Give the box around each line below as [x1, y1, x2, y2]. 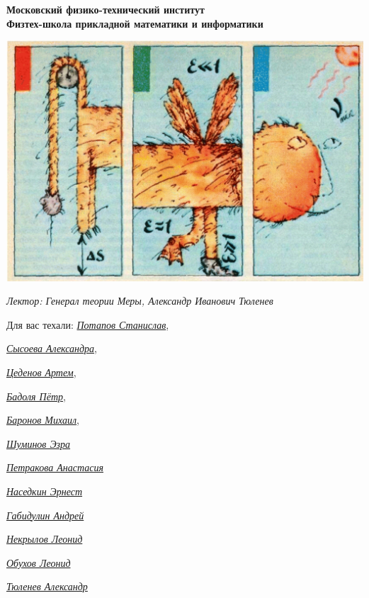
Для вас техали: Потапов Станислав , [6, 317, 169, 332]
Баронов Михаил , [6, 412, 79, 427]
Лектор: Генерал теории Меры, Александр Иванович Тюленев [6, 293, 273, 308]
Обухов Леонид [6, 555, 71, 570]
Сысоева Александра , [6, 341, 97, 356]
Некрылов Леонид [6, 531, 83, 546]
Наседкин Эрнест [6, 483, 83, 498]
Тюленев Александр [6, 579, 88, 594]
